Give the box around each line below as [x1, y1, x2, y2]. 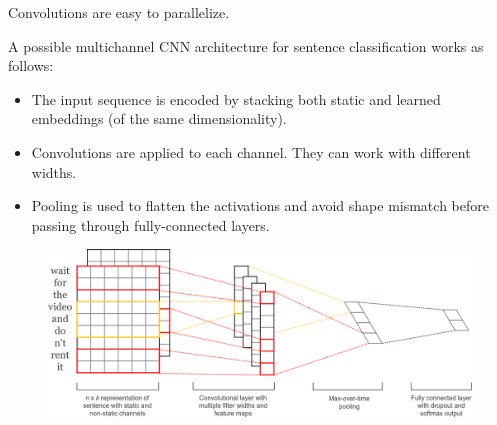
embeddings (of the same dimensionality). [31, 108, 287, 129]
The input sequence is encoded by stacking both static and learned [31, 88, 441, 109]
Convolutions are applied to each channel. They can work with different [31, 141, 471, 162]
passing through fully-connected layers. [31, 214, 270, 235]
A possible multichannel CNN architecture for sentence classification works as [8, 35, 484, 56]
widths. [31, 161, 77, 182]
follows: [8, 55, 54, 76]
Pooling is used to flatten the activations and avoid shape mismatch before [31, 195, 489, 216]
